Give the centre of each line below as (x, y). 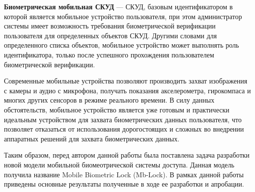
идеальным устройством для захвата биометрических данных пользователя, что (123, 119)
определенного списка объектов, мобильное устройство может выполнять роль (122, 45)
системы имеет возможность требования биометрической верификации (110, 26)
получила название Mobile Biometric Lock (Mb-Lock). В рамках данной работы (124, 174)
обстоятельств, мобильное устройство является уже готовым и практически (117, 109)
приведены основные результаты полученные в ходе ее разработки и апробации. (124, 184)
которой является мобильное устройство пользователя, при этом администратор (123, 16)
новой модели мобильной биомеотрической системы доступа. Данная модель (119, 164)
